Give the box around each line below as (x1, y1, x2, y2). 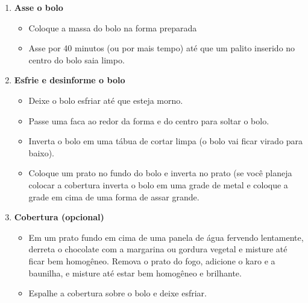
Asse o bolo (14, 1, 63, 13)
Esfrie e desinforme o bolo (14, 74, 125, 86)
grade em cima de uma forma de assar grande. (28, 190, 200, 203)
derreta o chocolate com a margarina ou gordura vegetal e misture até (28, 243, 288, 255)
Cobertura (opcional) (14, 211, 104, 223)
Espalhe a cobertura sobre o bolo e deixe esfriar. (28, 287, 207, 299)
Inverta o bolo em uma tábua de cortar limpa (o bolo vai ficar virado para (28, 135, 303, 147)
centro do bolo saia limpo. (28, 53, 125, 66)
